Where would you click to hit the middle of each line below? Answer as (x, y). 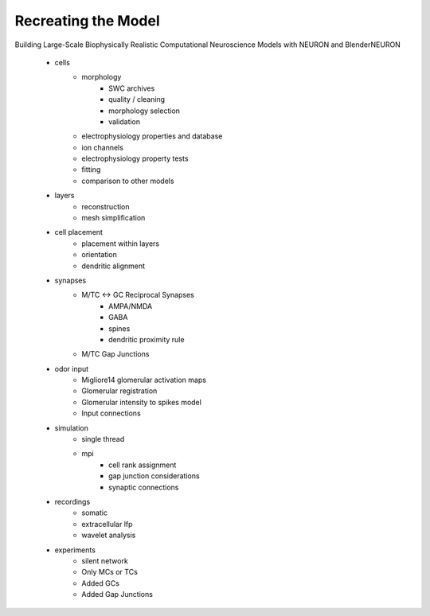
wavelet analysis (109, 535)
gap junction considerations (154, 476)
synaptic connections (144, 487)
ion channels (102, 147)
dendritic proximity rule (147, 339)
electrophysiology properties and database (152, 136)
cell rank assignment (143, 465)
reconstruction (106, 206)
